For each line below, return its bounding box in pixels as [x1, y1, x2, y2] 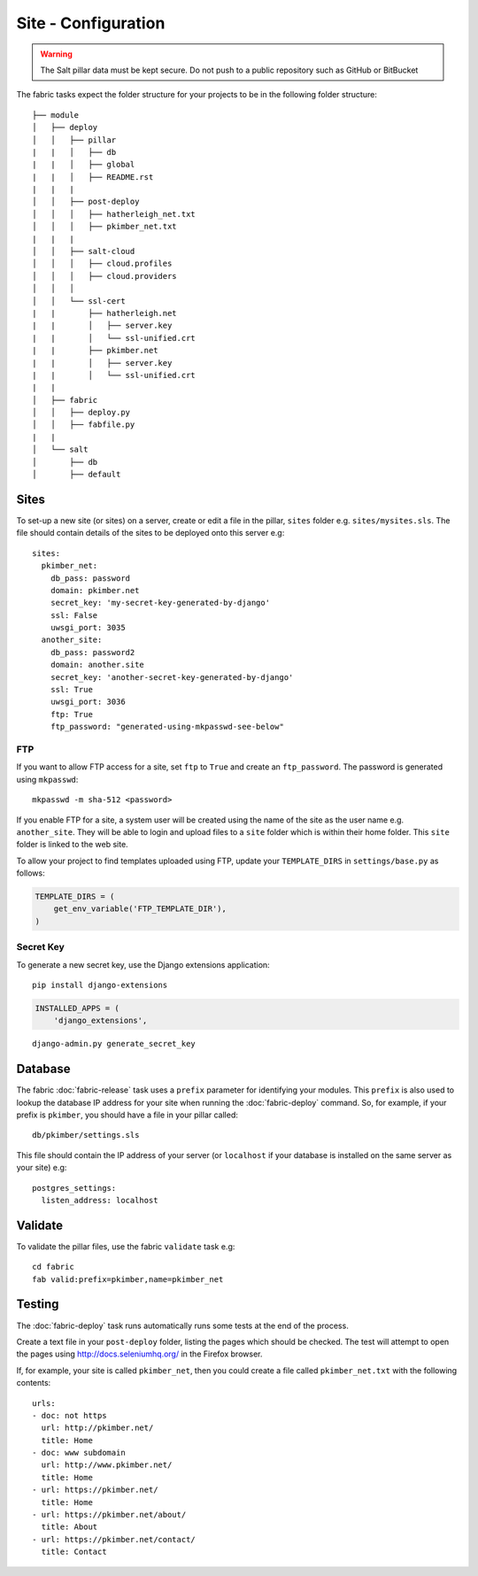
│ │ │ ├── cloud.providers [32, 271, 177, 281]
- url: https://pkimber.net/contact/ [32, 1534, 197, 1544]
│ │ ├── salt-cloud [32, 246, 135, 257]
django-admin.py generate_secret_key [32, 1039, 197, 1049]
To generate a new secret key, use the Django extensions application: [16, 959, 270, 970]
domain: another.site [50, 660, 145, 670]
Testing [16, 1297, 59, 1312]
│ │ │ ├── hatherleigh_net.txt [32, 209, 197, 219]
